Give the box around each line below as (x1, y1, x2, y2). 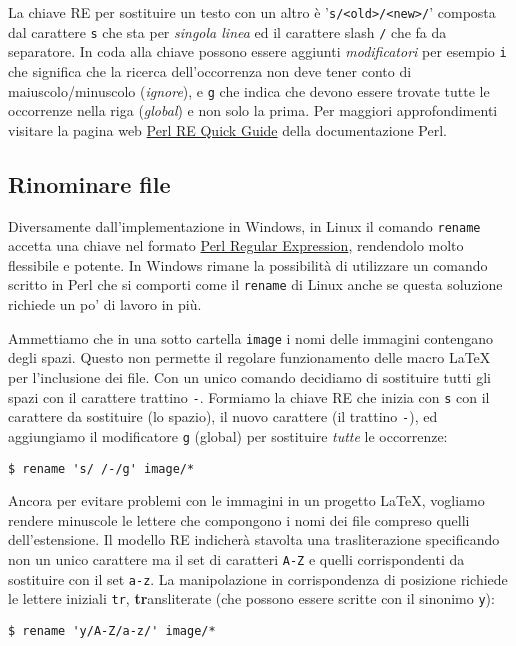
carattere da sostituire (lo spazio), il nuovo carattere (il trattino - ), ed (8, 406, 438, 427)
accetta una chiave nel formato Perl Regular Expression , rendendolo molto (8, 235, 464, 256)
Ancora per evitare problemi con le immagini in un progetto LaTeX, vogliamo (8, 490, 485, 511)
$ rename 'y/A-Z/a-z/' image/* (8, 623, 216, 638)
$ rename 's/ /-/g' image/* (8, 461, 195, 476)
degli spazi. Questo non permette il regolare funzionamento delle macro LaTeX (8, 347, 491, 368)
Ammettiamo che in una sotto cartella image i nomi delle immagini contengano (8, 327, 494, 348)
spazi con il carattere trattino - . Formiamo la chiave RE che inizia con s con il (8, 386, 490, 407)
